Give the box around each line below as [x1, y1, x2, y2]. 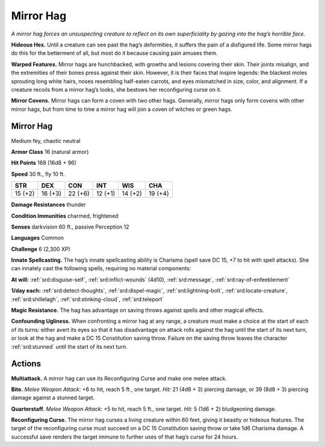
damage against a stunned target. [11, 394, 95, 401]
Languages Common [11, 234, 64, 241]
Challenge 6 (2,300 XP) [11, 245, 70, 253]
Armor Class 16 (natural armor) [11, 148, 89, 155]
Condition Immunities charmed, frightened [11, 212, 119, 220]
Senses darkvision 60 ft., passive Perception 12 [11, 223, 129, 230]
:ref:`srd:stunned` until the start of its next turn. [11, 343, 128, 350]
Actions [11, 359, 42, 369]
